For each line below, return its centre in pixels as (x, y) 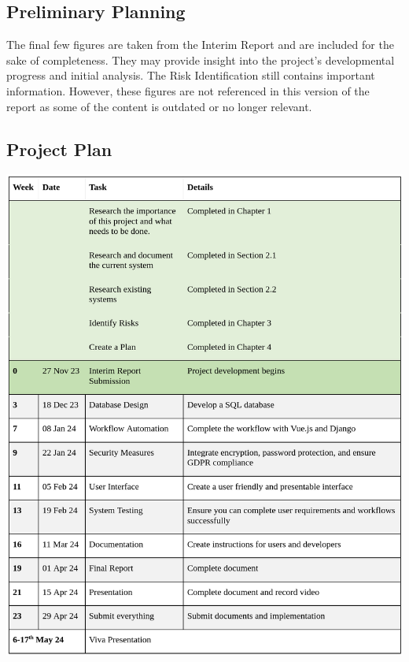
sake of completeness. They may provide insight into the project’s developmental (201, 60)
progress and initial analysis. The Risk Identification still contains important (191, 75)
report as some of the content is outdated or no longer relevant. (159, 106)
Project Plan (59, 149)
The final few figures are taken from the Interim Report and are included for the (200, 45)
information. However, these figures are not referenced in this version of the (188, 90)
